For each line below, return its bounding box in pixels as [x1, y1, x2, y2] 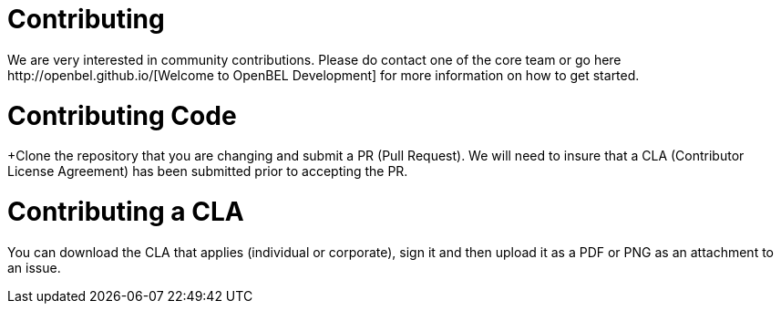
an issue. [7, 259, 61, 275]
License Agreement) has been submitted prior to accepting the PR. [7, 163, 408, 180]
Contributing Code [7, 99, 237, 131]
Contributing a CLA [7, 196, 244, 227]
